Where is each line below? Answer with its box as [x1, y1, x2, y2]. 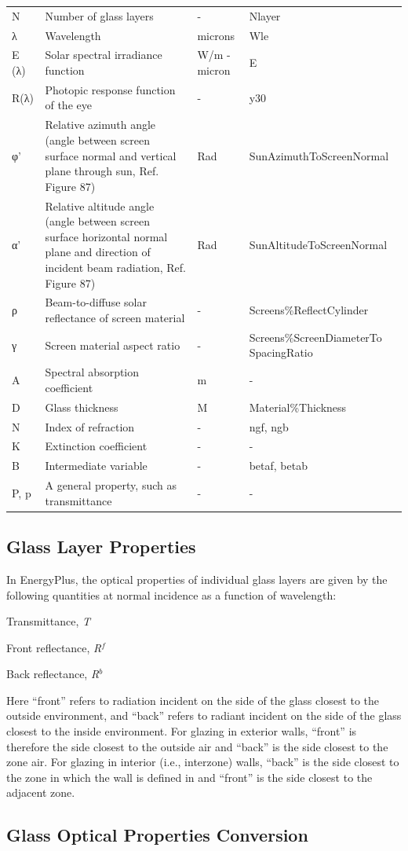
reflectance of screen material [45, 309, 185, 325]
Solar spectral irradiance [45, 46, 162, 63]
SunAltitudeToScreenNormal [249, 236, 388, 252]
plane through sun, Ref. [45, 163, 159, 179]
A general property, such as [45, 477, 177, 493]
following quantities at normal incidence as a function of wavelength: [6, 586, 337, 603]
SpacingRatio [249, 344, 313, 361]
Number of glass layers [45, 7, 154, 24]
